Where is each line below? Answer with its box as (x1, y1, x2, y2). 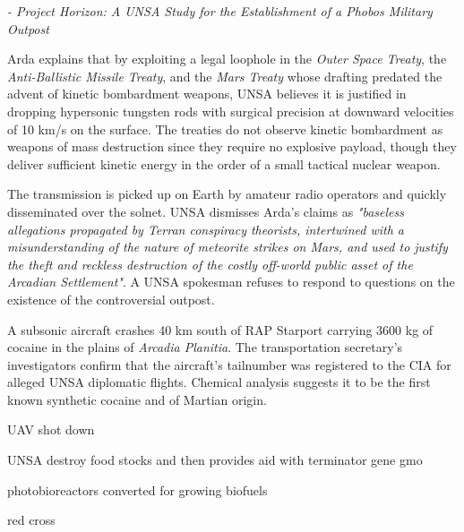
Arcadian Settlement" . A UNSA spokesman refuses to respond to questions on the (7, 272, 455, 291)
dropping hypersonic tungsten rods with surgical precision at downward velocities (7, 101, 454, 120)
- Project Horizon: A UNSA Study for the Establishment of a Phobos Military (7, 2, 433, 20)
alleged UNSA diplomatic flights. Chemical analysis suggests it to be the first (7, 373, 431, 391)
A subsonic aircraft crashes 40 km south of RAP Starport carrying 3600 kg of (7, 320, 434, 339)
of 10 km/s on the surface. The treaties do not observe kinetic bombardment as (7, 119, 443, 138)
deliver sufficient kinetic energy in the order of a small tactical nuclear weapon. (7, 154, 441, 173)
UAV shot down (7, 420, 95, 439)
